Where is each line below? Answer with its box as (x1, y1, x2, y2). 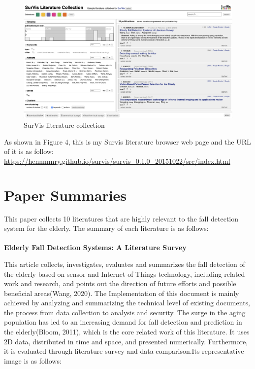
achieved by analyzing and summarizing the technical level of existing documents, (4, 297, 250, 308)
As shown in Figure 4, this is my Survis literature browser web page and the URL (4, 136, 251, 147)
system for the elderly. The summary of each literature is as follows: (4, 223, 209, 233)
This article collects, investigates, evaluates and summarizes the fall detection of (4, 258, 245, 269)
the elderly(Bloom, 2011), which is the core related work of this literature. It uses (4, 327, 250, 337)
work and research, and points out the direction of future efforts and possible (4, 278, 236, 289)
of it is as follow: (4, 146, 54, 156)
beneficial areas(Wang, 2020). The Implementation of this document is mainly (4, 288, 239, 298)
